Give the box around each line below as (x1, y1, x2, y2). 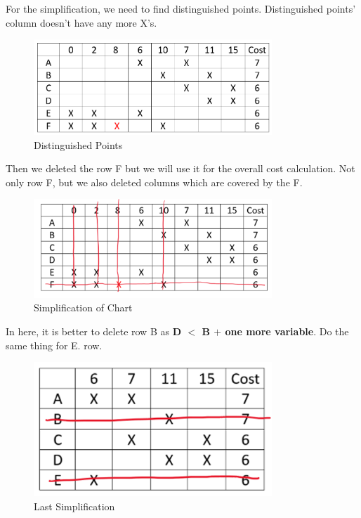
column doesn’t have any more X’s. (6, 15, 157, 30)
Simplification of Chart (34, 300, 133, 315)
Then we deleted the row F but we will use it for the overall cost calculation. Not (6, 161, 355, 176)
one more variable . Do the (225, 323, 349, 338)
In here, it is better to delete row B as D (6, 323, 181, 338)
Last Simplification (34, 498, 115, 513)
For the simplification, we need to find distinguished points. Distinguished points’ (6, 1, 356, 15)
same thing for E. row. (6, 337, 103, 352)
